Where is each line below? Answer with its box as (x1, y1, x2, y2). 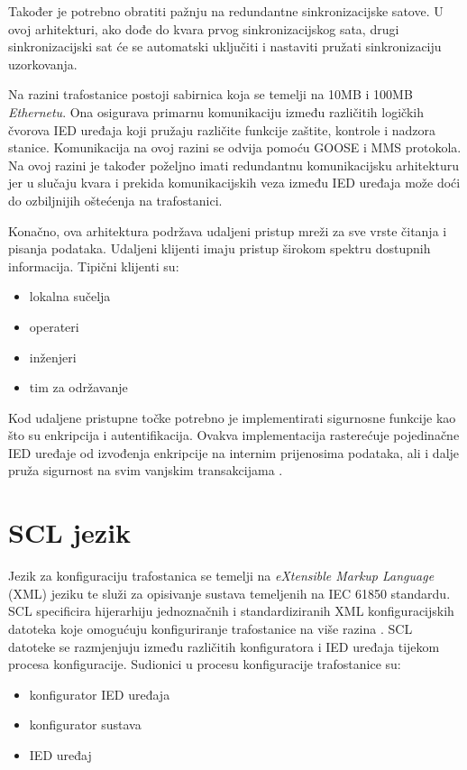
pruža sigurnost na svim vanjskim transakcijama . (8, 461, 283, 480)
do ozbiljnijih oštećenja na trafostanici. (8, 190, 223, 209)
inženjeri (29, 347, 77, 366)
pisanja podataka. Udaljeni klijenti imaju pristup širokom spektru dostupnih (8, 239, 431, 258)
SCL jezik (8, 514, 132, 551)
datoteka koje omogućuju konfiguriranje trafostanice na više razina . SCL (8, 619, 413, 637)
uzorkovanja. (8, 54, 78, 73)
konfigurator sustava (29, 715, 142, 734)
